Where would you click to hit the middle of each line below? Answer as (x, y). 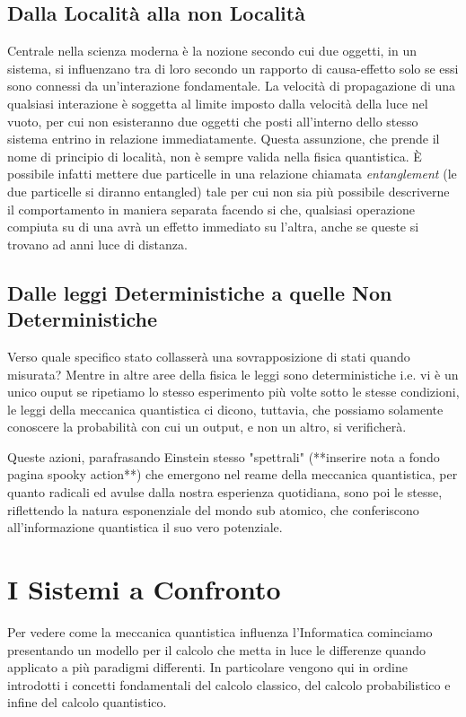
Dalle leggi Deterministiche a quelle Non (200, 292)
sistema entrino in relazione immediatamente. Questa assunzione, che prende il (224, 139)
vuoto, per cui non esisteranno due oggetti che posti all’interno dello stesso (213, 121)
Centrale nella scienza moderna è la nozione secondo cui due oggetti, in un (212, 51)
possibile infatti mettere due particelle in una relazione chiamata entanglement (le (232, 174)
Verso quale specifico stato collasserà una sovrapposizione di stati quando (209, 356)
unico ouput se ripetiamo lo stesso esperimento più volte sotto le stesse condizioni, (233, 392)
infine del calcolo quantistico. (87, 702)
